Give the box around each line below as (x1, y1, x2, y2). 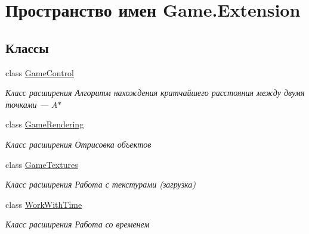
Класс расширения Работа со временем (5, 218, 150, 230)
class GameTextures (5, 158, 78, 170)
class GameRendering (5, 118, 84, 130)
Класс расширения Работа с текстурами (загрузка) (5, 178, 196, 191)
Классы (5, 38, 49, 57)
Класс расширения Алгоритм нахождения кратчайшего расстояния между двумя (5, 86, 305, 99)
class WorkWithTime (5, 198, 82, 210)
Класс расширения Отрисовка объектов (5, 138, 152, 150)
